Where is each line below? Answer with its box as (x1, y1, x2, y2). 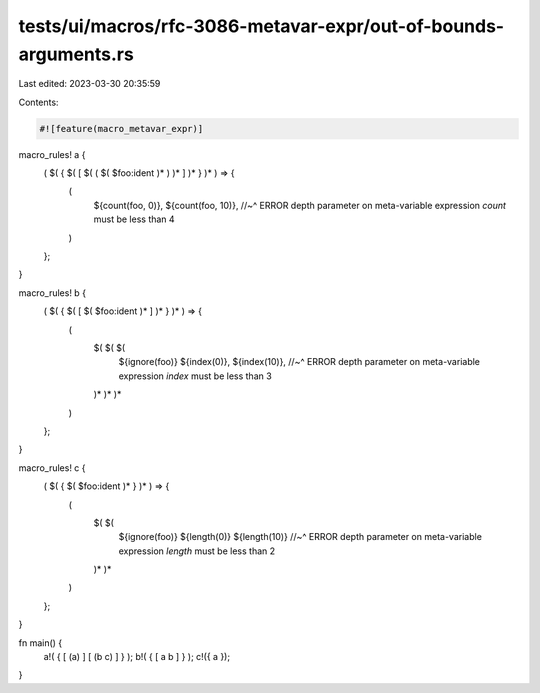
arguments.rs (18, 43, 134, 65)
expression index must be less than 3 (118, 370, 272, 382)
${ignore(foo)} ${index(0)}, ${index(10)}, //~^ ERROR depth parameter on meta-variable (118, 356, 480, 368)
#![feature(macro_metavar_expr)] (39, 123, 204, 134)
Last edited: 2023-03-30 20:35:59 (18, 78, 161, 90)
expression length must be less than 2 (118, 545, 276, 557)
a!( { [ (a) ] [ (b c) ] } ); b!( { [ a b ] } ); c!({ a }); (43, 651, 230, 663)
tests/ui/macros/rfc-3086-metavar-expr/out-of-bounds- (18, 15, 505, 37)
